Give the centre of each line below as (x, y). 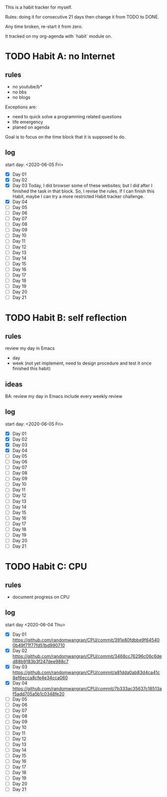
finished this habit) (31, 369)
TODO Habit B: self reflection (66, 318)
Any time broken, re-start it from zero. (44, 26)
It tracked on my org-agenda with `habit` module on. (59, 36)
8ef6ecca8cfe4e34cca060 (40, 678)
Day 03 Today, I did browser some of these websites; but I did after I (82, 185)
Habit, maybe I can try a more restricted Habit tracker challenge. (78, 196)
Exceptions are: (21, 107)
